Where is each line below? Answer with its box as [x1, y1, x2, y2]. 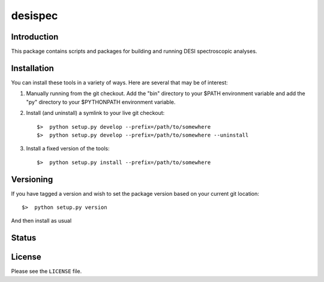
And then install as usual [11, 217, 72, 225]
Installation [11, 63, 54, 73]
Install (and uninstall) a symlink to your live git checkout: [26, 110, 165, 117]
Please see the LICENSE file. [11, 268, 82, 275]
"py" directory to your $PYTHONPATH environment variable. [26, 98, 176, 105]
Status [11, 233, 37, 243]
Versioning [11, 174, 53, 184]
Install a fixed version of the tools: [26, 145, 110, 152]
